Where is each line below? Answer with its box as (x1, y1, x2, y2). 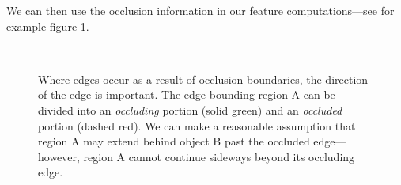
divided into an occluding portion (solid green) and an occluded (38, 101, 342, 118)
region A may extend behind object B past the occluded (38, 133, 310, 149)
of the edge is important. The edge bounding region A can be (38, 86, 335, 103)
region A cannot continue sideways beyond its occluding (83, 148, 355, 164)
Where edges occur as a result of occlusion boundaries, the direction (38, 70, 369, 87)
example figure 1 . (6, 17, 89, 34)
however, (38, 148, 80, 164)
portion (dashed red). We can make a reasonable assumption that (38, 117, 356, 134)
